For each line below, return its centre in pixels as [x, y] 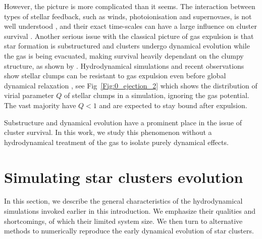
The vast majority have [40, 105]
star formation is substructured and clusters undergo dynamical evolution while [127, 46]
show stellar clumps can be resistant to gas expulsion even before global [115, 76]
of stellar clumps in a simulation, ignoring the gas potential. [156, 95]
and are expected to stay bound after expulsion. [173, 105]
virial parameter [29, 95]
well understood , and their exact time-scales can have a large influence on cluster [130, 26]
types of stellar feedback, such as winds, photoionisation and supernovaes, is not [128, 16]
